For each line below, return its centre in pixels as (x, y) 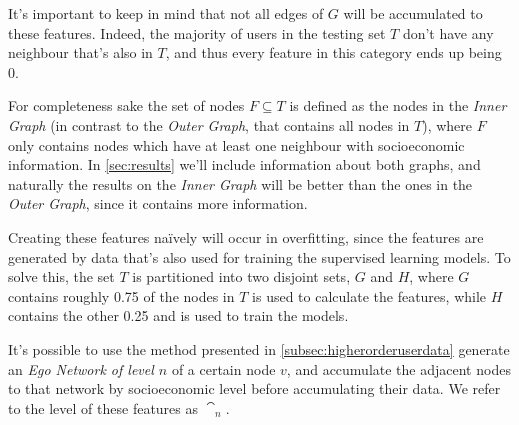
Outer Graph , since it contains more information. (158, 203)
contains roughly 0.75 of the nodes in (121, 295)
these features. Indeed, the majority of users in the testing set (197, 32)
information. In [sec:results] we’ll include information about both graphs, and (244, 164)
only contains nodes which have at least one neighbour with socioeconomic (236, 144)
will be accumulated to (413, 13)
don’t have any (448, 32)
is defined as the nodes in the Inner (398, 105)
